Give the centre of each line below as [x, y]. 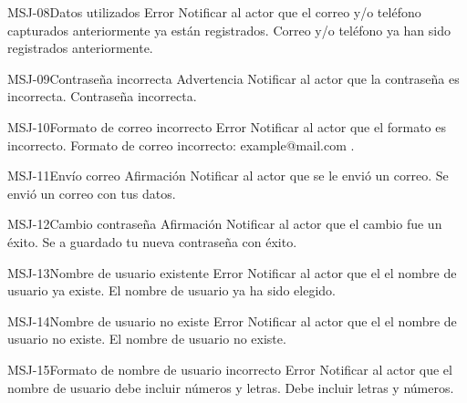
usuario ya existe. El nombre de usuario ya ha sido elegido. [171, 290]
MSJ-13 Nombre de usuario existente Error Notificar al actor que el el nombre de [232, 272]
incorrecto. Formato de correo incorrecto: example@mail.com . [181, 145]
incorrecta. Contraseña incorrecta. [102, 96]
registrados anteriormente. [80, 48]
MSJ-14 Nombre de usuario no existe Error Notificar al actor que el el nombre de [232, 320]
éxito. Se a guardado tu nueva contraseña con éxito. [152, 241]
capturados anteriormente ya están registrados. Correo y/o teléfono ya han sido [229, 30]
